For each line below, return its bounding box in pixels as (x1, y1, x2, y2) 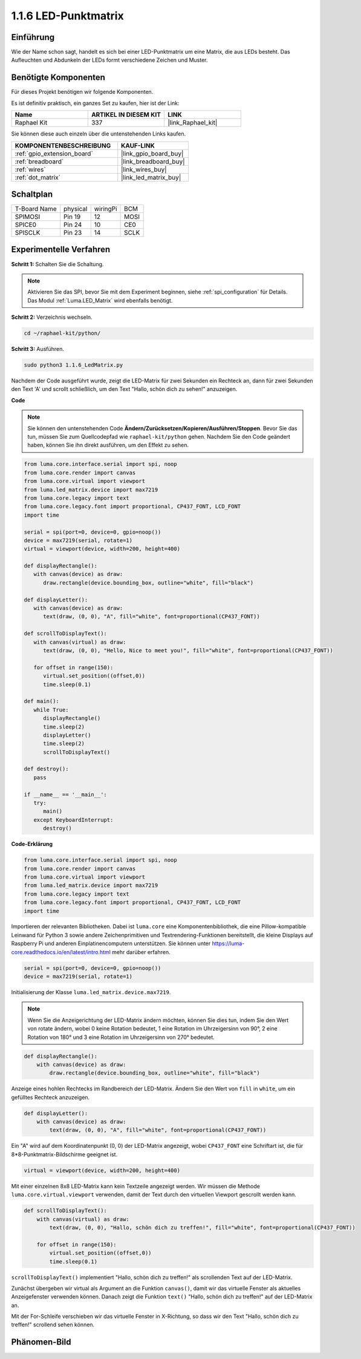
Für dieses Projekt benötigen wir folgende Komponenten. (11, 88, 154, 96)
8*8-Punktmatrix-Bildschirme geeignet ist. (11, 1150, 118, 1158)
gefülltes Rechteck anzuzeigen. (11, 1093, 90, 1101)
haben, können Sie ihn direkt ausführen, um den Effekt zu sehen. (27, 442, 189, 449)
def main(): (24, 698, 60, 705)
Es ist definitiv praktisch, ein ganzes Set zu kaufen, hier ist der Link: (11, 99, 180, 106)
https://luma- (212, 940, 245, 947)
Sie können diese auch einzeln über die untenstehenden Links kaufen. (11, 130, 186, 137)
